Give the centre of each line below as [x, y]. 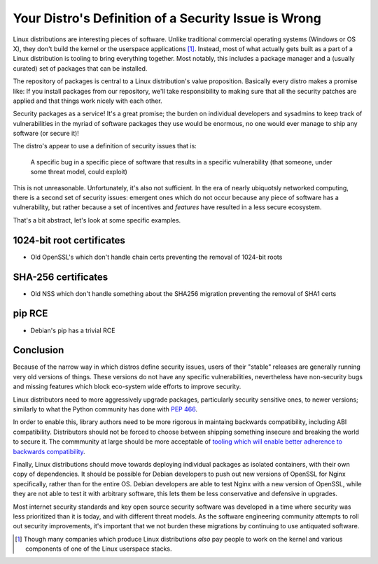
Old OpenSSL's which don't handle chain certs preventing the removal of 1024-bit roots [156, 257]
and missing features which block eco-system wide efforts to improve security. [127, 387]
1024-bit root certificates [69, 240]
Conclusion [38, 350]
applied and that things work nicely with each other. [87, 101]
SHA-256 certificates [61, 277]
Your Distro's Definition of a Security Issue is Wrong [167, 18]
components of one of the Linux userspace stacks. [99, 549]
